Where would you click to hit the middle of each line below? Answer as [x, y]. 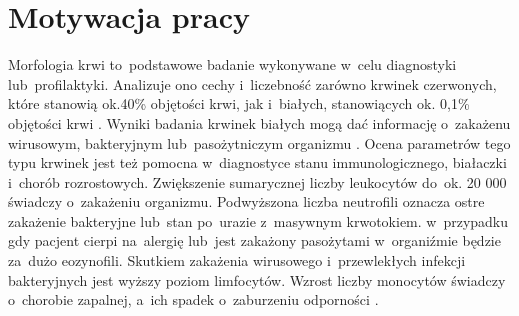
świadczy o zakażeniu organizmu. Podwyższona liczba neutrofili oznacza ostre [246, 201]
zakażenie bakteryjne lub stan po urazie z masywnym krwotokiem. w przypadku [258, 220]
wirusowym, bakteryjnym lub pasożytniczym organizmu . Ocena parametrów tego [259, 142]
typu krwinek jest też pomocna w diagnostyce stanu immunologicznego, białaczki [257, 162]
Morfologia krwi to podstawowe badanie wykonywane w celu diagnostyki [232, 64]
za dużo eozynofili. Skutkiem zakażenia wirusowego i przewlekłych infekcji [237, 260]
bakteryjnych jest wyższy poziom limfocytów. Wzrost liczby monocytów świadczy [257, 279]
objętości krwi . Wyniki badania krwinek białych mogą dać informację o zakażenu [259, 122]
